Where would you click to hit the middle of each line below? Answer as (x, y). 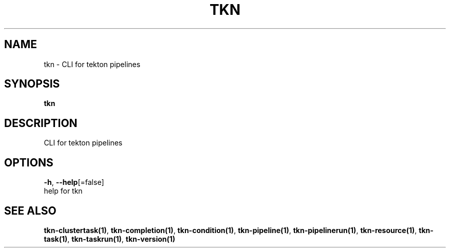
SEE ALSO (30, 211)
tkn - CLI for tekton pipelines (92, 64)
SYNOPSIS (32, 84)
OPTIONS (29, 162)
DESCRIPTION (41, 123)
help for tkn (63, 191)
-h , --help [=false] (74, 182)
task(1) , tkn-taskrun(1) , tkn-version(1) (110, 239)
